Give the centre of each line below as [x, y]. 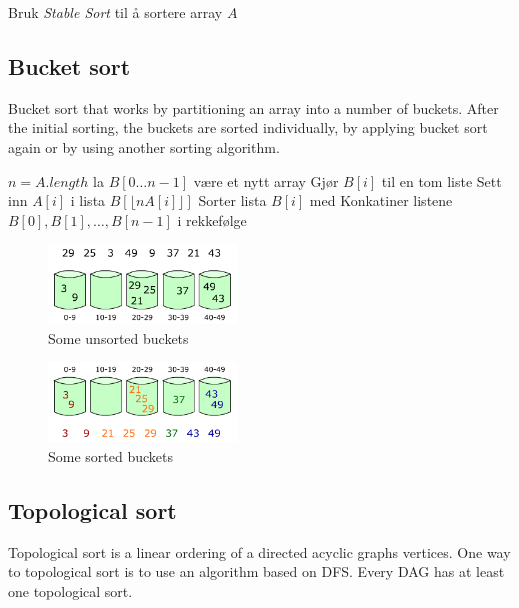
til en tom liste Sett [441, 180]
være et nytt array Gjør [266, 180]
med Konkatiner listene [381, 200]
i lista [88, 200]
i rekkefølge [212, 219]
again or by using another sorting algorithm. [144, 146]
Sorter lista [232, 200]
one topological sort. [70, 590]
